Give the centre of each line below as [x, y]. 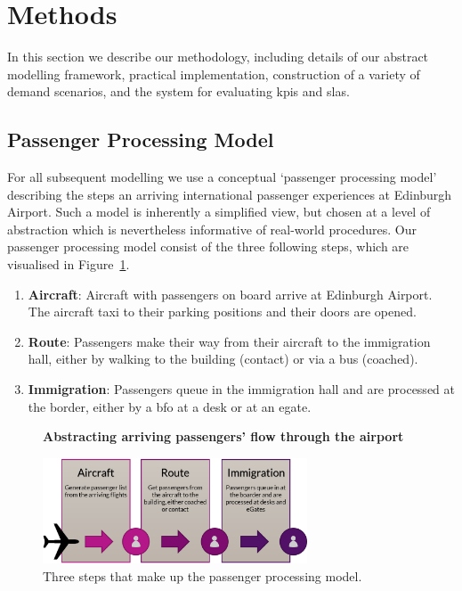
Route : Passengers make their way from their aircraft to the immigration [229, 341]
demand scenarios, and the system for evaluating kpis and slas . [178, 91]
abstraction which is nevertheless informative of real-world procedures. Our [212, 229]
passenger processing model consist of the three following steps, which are [208, 246]
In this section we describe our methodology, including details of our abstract [218, 57]
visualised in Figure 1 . [69, 264]
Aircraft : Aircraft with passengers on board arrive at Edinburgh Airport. [230, 294]
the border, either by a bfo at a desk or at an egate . [170, 406]
